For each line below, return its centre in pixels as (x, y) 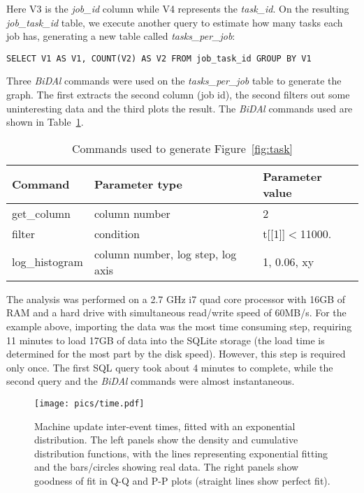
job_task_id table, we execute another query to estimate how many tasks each (175, 22)
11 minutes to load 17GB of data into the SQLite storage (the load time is (166, 340)
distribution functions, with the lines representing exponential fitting (181, 453)
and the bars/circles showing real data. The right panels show (167, 467)
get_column (42, 213)
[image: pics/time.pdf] (89, 403)
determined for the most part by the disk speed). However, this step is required (176, 354)
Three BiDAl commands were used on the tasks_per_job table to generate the (174, 81)
